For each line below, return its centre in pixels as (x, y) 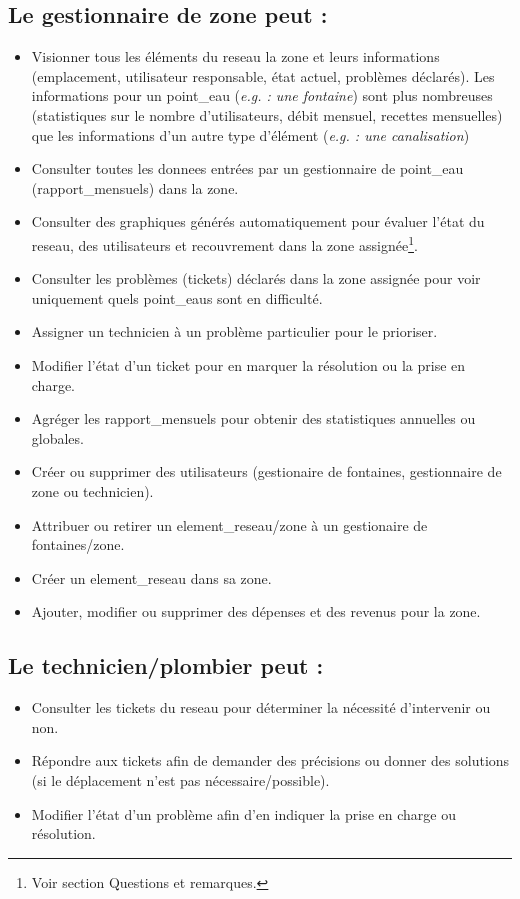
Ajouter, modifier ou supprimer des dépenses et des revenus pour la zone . (256, 611)
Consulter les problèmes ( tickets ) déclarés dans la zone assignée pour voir (256, 278)
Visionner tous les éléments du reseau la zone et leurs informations (235, 56)
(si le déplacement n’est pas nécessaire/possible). (180, 779)
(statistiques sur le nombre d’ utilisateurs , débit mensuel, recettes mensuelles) (267, 114)
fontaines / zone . (78, 544)
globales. (57, 437)
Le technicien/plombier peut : (166, 665)
